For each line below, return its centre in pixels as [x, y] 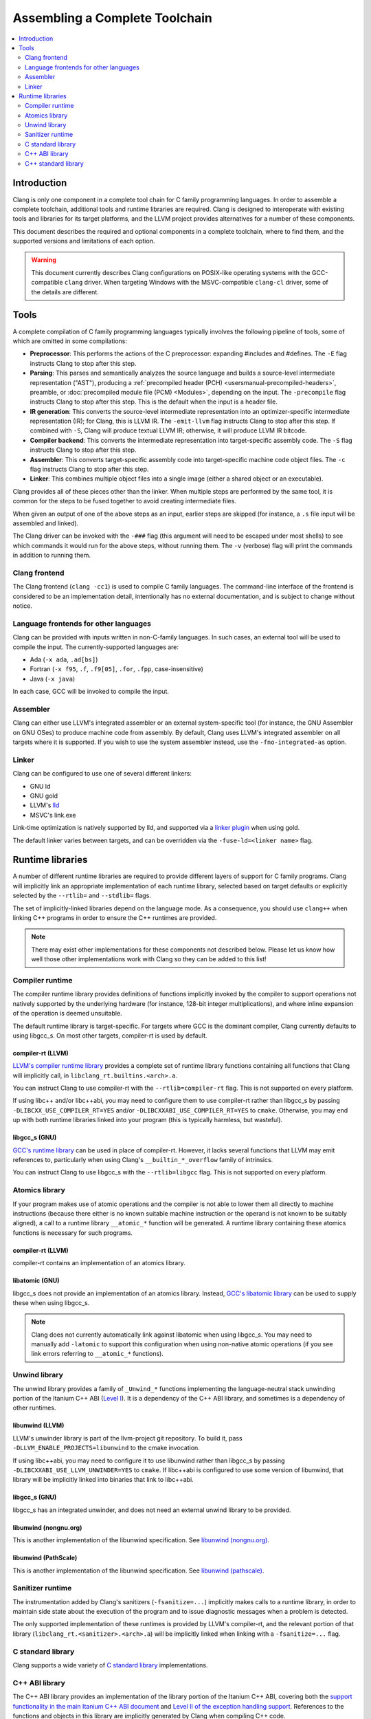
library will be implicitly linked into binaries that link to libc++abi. [103, 1480]
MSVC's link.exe [53, 815]
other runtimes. [34, 1408]
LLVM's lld [45, 805]
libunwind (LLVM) [38, 1425]
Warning [44, 260]
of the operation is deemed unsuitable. [68, 1014]
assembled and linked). [46, 523]
